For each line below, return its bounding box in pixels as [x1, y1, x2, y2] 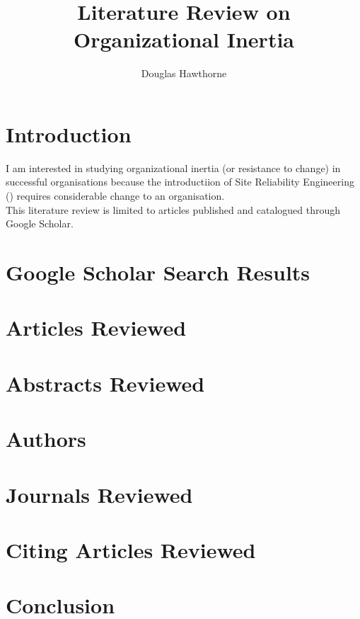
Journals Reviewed [6, 479, 193, 509]
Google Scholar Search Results [6, 258, 310, 286]
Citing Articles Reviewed [6, 535, 256, 564]
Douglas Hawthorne [141, 66, 227, 81]
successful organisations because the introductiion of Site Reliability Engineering [6, 174, 354, 189]
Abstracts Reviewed [6, 368, 205, 397]
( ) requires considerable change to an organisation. [6, 188, 225, 203]
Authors [6, 424, 86, 453]
